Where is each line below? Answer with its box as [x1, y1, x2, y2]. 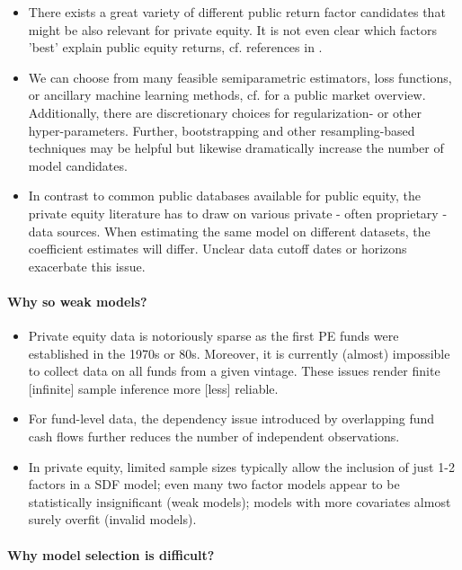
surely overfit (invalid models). [28, 510, 197, 529]
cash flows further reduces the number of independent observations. [28, 427, 400, 446]
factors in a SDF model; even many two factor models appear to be [28, 475, 400, 494]
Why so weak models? [7, 291, 147, 310]
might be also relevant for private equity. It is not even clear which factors [28, 20, 438, 39]
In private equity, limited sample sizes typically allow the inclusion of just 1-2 [28, 457, 455, 476]
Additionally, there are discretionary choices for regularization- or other [28, 102, 422, 121]
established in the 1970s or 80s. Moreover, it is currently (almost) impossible [28, 343, 450, 362]
